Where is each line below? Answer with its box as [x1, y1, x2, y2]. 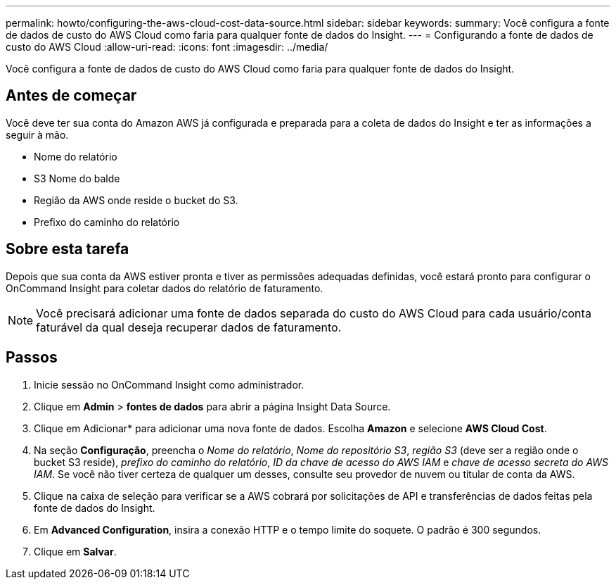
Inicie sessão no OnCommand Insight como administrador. [34, 378, 304, 391]
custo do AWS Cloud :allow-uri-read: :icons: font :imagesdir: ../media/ [6, 41, 328, 53]
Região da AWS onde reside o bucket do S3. [34, 194, 238, 206]
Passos [6, 348, 58, 367]
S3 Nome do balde [34, 172, 120, 184]
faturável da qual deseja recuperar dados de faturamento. [36, 320, 342, 334]
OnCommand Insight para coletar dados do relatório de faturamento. [6, 282, 323, 294]
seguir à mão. [6, 128, 69, 141]
